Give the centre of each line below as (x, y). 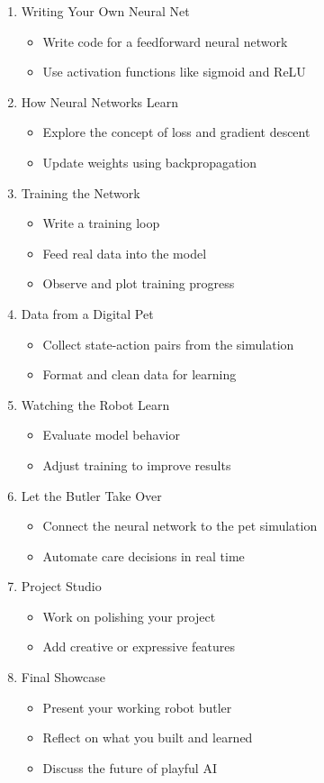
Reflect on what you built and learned (148, 737)
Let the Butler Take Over (91, 495)
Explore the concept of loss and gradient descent (176, 132)
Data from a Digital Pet (87, 313)
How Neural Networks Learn (99, 101)
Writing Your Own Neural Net (105, 11)
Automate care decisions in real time (144, 555)
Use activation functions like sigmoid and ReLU (174, 72)
